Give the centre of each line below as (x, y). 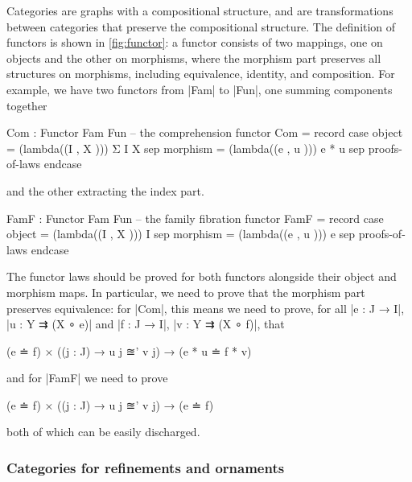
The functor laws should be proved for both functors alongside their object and (202, 276)
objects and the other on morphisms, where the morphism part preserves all (194, 58)
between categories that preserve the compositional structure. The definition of (201, 26)
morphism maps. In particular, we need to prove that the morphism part (186, 292)
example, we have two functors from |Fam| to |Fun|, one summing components (200, 89)
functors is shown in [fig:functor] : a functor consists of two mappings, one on (195, 42)
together (27, 105)
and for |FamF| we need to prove (87, 378)
